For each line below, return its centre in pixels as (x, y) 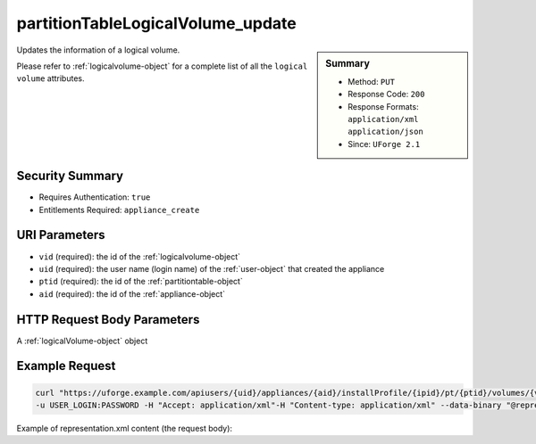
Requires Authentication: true (95, 197)
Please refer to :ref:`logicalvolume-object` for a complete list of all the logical (162, 66)
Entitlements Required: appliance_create (119, 210)
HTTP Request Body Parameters (108, 320)
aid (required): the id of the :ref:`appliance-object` (132, 293)
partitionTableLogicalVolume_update (156, 23)
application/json (385, 132)
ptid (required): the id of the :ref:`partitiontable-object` (141, 282)
